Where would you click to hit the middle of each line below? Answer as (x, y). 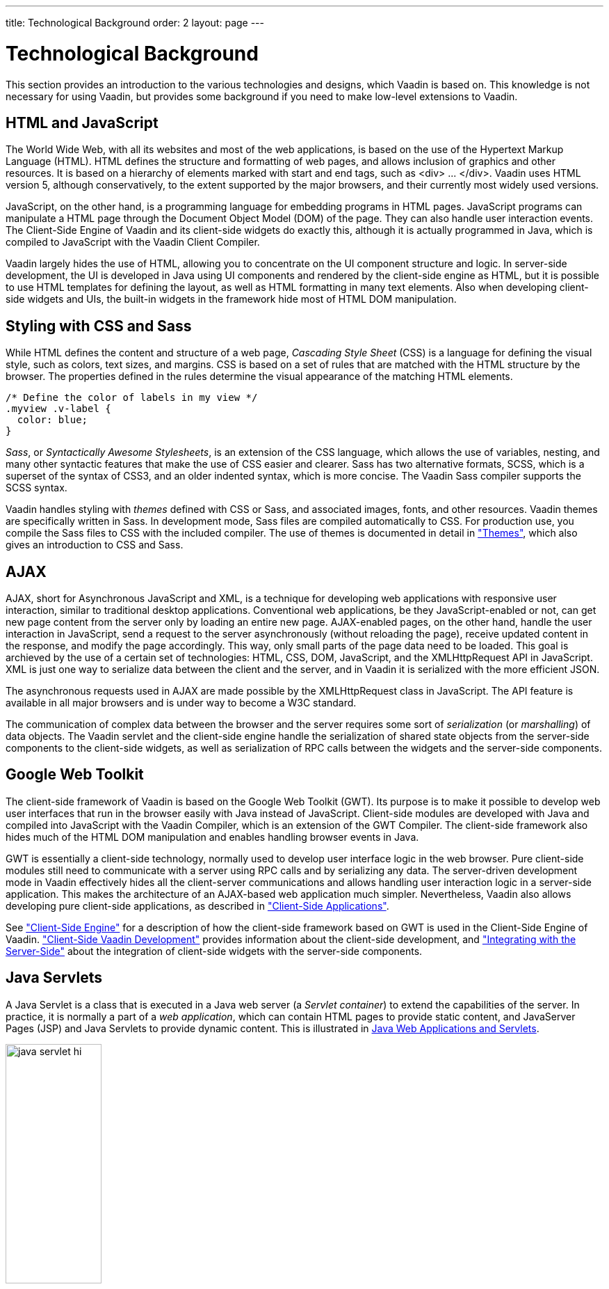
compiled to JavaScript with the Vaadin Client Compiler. (133, 242)
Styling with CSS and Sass (99, 326)
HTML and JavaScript (82, 122)
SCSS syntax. (36, 488)
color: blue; (52, 420)
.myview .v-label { (58, 409)
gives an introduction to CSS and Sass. (95, 545)
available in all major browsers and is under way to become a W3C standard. (181, 703)
